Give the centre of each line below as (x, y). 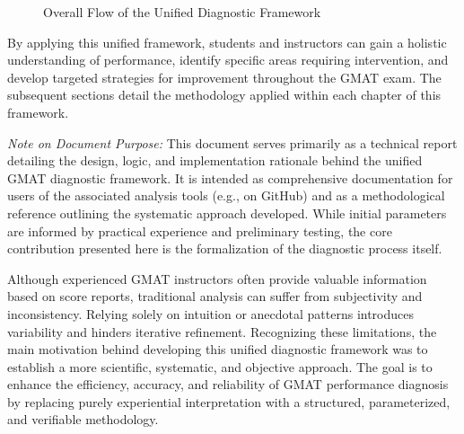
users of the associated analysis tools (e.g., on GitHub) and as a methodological (226, 195)
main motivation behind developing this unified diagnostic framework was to (218, 349)
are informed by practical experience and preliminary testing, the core (200, 230)
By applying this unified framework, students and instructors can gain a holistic (227, 42)
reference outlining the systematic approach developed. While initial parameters (227, 213)
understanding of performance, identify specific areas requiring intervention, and (228, 60)
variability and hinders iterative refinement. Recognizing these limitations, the (222, 331)
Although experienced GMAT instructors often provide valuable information (217, 278)
